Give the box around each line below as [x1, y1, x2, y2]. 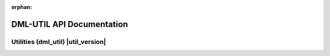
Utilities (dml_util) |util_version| [11, 37, 106, 46]
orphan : [11, 4, 32, 10]
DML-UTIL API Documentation [11, 19, 128, 30]
